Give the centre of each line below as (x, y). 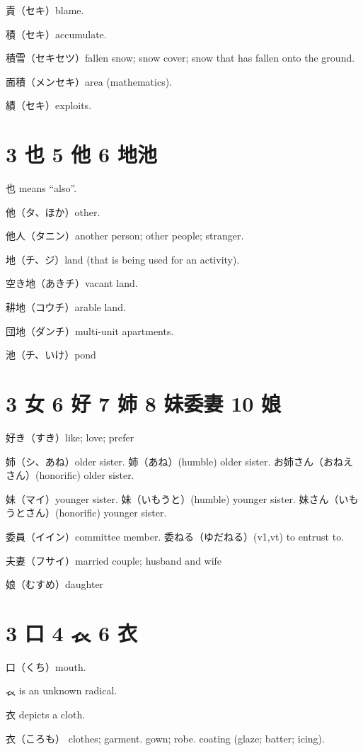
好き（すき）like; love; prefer (70, 437)
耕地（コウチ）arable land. (66, 307)
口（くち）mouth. (46, 666)
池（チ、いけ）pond (51, 355)
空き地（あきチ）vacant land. (72, 283)
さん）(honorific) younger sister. (96, 513)
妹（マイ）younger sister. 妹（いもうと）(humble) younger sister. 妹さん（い (177, 498)
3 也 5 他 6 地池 (81, 154)
